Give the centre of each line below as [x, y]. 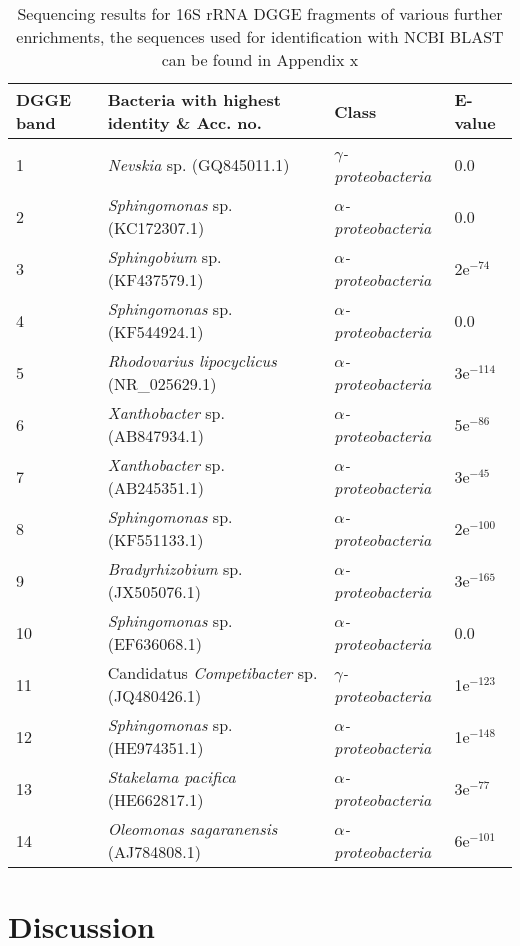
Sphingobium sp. [164, 256]
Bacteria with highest [194, 99]
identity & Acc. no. [184, 122]
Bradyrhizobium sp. [175, 568]
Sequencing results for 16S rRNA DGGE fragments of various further [260, 13]
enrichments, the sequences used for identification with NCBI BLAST [260, 36]
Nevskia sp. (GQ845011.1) [198, 164]
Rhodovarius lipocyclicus [192, 360]
